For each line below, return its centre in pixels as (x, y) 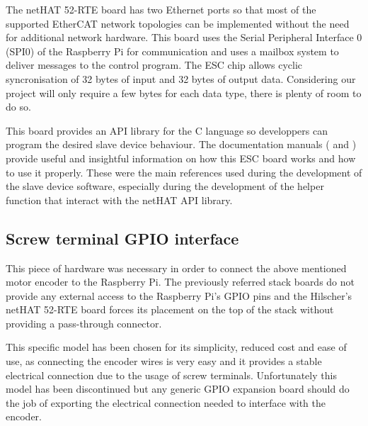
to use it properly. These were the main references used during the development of (184, 172)
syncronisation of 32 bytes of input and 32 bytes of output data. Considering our (181, 78)
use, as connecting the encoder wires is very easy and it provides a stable (164, 361)
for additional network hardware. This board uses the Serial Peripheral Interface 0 (184, 37)
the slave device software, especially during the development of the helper (165, 186)
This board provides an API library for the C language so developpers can (167, 130)
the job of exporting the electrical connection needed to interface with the (166, 402)
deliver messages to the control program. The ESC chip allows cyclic (154, 65)
